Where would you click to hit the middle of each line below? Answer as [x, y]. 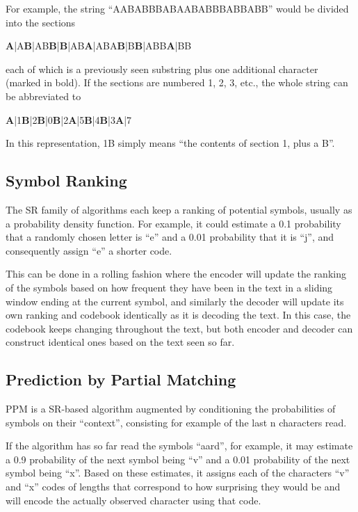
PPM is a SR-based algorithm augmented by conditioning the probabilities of [171, 409]
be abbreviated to [43, 96]
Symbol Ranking [66, 181]
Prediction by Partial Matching [121, 379]
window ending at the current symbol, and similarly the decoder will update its [175, 301]
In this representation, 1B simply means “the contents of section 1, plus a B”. [170, 143]
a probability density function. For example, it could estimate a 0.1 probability [173, 223]
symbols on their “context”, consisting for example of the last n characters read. [176, 422]
